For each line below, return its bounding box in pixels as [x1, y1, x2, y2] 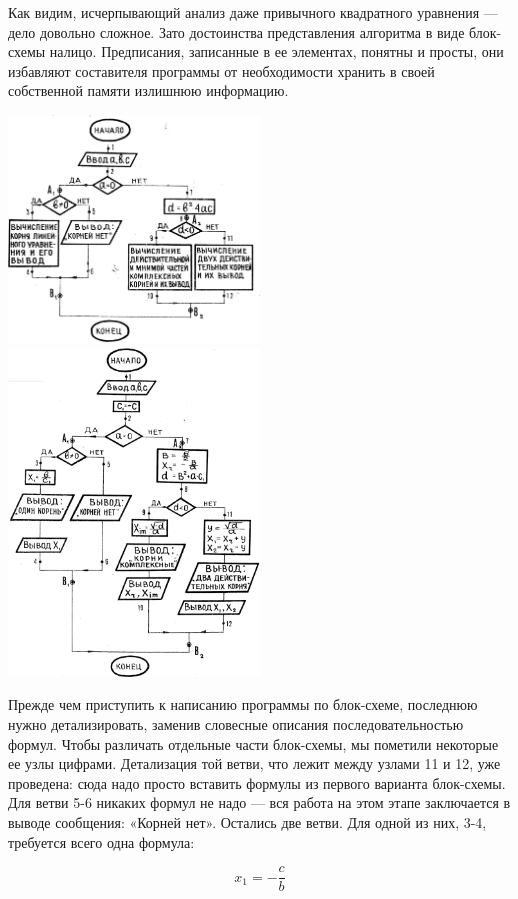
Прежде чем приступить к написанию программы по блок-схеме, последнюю [8, 694, 478, 715]
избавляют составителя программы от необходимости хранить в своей [8, 60, 435, 81]
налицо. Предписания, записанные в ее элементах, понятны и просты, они [49, 41, 504, 62]
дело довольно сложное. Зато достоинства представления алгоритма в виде [8, 21, 465, 42]
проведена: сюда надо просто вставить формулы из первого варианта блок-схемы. [8, 772, 506, 793]
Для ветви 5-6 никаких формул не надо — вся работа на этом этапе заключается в [8, 792, 511, 813]
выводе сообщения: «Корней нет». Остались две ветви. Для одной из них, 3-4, [8, 811, 487, 832]
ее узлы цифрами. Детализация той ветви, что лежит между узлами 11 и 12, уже [8, 753, 501, 774]
